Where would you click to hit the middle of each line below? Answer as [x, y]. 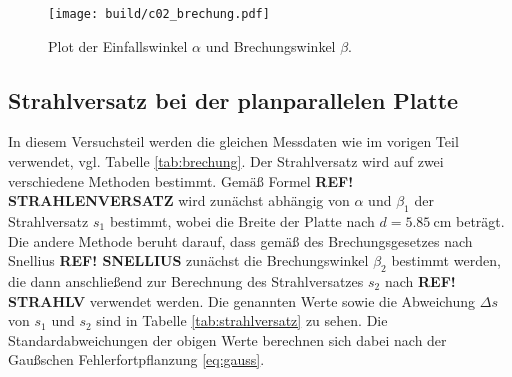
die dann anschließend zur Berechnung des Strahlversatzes [186, 281]
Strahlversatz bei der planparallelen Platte [233, 99]
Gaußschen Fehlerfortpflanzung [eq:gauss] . [136, 359]
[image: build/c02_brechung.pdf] [159, 14]
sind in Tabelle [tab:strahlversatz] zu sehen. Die [242, 320]
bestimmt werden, [446, 260]
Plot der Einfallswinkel [118, 45]
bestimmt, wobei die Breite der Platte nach [242, 221]
